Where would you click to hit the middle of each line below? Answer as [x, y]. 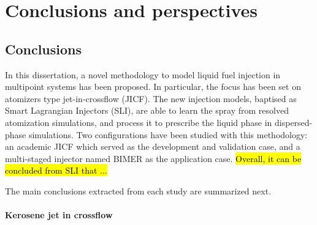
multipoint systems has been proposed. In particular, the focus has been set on [153, 87]
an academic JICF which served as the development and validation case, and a [153, 146]
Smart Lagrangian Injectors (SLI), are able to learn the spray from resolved [147, 110]
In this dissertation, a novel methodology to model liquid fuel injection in [143, 74]
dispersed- [294, 122]
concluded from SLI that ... [56, 170]
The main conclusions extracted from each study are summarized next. [138, 190]
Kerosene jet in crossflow [59, 215]
